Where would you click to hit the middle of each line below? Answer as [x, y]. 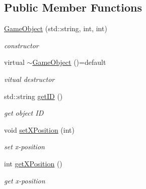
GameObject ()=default [69, 62]
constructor [21, 45]
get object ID [24, 113]
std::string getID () [33, 96]
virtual [14, 62]
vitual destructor [29, 79]
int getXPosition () [33, 163]
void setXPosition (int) [39, 129]
